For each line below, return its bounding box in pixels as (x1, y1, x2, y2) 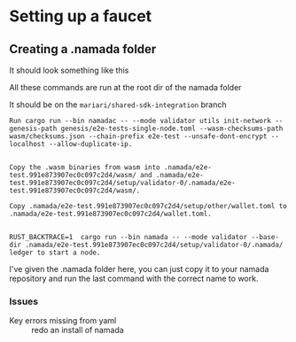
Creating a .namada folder (9, 42, 157, 57)
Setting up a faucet (9, 6, 152, 27)
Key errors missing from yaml (9, 315, 117, 326)
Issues (9, 295, 39, 307)
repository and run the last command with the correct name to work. (9, 273, 259, 284)
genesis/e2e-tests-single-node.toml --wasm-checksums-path (60, 124, 284, 133)
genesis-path (9, 124, 58, 133)
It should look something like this (9, 65, 129, 75)
